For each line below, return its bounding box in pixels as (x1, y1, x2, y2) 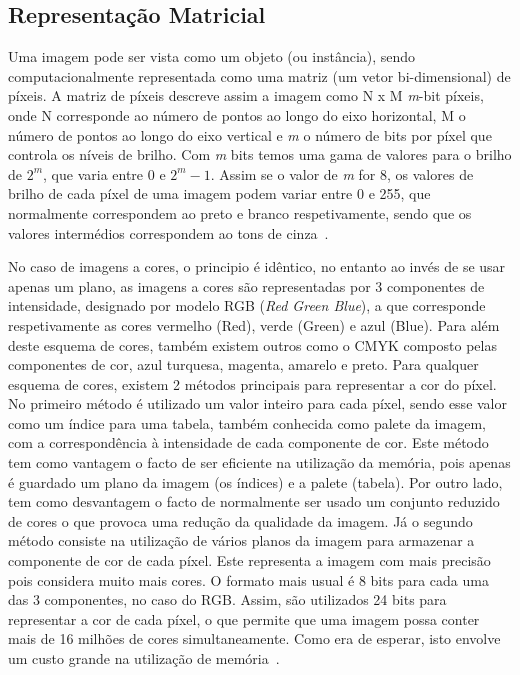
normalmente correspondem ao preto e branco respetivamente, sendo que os (8, 202, 472, 223)
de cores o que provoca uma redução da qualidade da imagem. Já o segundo (8, 510, 473, 531)
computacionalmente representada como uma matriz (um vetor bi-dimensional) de (8, 65, 511, 86)
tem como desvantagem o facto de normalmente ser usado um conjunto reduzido (8, 491, 500, 512)
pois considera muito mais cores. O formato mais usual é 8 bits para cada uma (8, 569, 489, 590)
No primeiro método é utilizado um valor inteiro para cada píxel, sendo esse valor (8, 393, 507, 414)
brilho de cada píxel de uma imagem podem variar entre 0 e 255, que (8, 183, 431, 204)
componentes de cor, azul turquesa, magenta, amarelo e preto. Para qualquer (8, 354, 479, 375)
